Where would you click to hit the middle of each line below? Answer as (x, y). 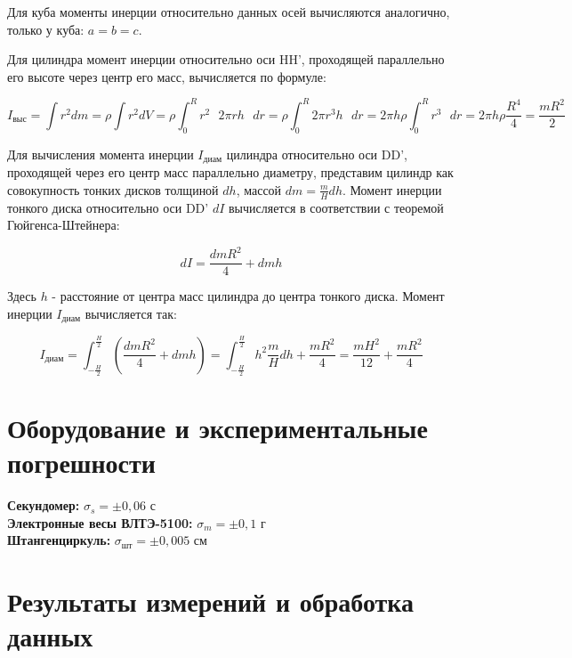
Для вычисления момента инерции (101, 154)
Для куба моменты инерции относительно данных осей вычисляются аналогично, (229, 12)
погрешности (81, 463)
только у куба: (46, 29)
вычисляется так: (131, 313)
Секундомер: (44, 505)
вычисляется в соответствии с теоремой (336, 207)
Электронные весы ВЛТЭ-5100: (100, 522)
